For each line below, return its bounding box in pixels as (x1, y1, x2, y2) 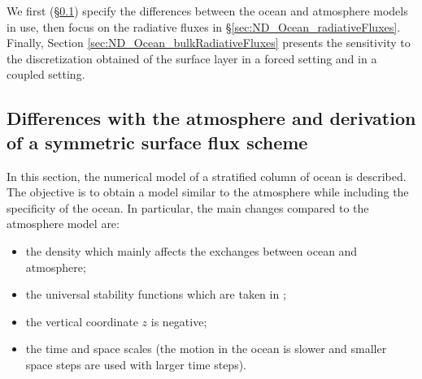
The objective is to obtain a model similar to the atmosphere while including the (7, 183, 409, 200)
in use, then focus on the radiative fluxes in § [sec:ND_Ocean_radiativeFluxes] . (7, 18, 401, 35)
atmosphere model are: (7, 215, 120, 232)
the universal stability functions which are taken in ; (25, 286, 286, 303)
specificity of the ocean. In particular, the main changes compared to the (7, 199, 369, 216)
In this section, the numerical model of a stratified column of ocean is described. (7, 167, 407, 184)
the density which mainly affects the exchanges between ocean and (25, 242, 358, 259)
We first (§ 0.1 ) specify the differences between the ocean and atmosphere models (7, 2, 408, 19)
